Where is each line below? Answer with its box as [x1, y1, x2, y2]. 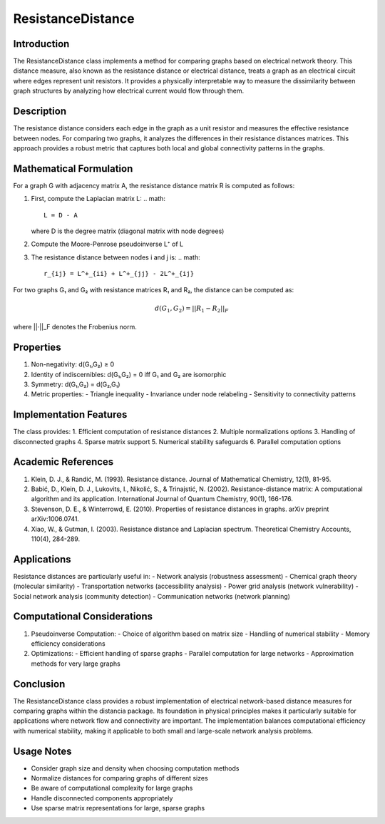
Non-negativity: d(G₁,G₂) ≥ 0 [31, 360, 114, 369]
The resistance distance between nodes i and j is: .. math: [31, 253, 200, 262]
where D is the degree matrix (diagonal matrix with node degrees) [31, 227, 225, 235]
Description [13, 105, 67, 118]
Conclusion [13, 678, 66, 690]
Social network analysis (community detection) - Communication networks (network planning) [13, 592, 290, 600]
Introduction [13, 38, 70, 50]
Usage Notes [13, 745, 72, 757]
